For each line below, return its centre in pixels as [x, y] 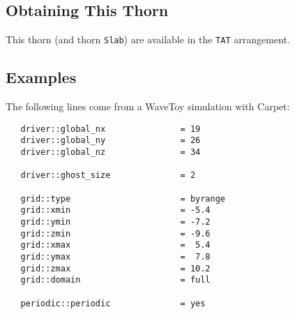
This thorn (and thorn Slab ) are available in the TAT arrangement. [148, 39]
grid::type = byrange [123, 199]
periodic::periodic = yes [113, 303]
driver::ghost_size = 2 [108, 175]
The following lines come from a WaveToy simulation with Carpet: [148, 106]
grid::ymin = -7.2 [115, 222]
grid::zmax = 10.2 [115, 268]
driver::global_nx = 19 [111, 129]
